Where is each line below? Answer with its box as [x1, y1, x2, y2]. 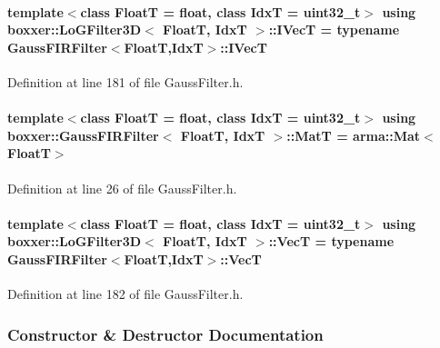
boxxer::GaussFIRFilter [7, 125, 159, 144]
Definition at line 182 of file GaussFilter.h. [7, 284, 244, 303]
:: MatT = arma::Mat [286, 125, 421, 144]
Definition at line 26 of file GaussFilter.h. [7, 178, 237, 197]
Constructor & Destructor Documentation [7, 323, 324, 345]
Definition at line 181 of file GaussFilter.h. [7, 72, 244, 91]
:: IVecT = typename [268, 20, 400, 39]
